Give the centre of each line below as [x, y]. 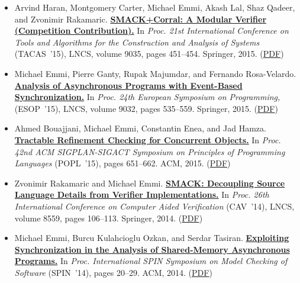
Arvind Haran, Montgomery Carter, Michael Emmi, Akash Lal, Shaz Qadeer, [155, 7]
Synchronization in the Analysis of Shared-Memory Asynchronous [152, 249]
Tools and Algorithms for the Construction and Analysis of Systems [137, 42]
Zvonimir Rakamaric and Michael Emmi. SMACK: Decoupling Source [150, 183]
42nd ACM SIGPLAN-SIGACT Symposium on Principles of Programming [150, 151]
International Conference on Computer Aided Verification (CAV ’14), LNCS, [154, 206]
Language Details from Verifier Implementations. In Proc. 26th [142, 194]
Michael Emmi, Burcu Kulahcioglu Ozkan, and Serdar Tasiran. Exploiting [152, 238]
